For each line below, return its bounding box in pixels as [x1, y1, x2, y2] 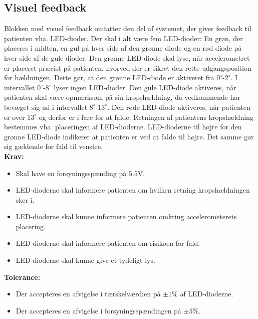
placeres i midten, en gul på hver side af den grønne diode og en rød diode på [4, 43, 242, 53]
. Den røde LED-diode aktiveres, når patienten [107, 101, 250, 112]
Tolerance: [4, 271, 41, 282]
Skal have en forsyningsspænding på [16, 168, 127, 178]
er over [4, 111, 25, 122]
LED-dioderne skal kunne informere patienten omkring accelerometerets [16, 211, 237, 222]
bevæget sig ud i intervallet [4, 101, 88, 112]
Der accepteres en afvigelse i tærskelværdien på [16, 288, 161, 299]
